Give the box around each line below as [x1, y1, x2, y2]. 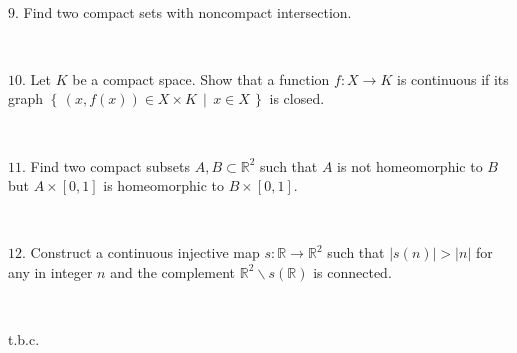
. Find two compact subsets [22, 155, 191, 176]
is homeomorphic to [103, 175, 224, 196]
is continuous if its [396, 68, 509, 89]
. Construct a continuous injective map [22, 242, 260, 263]
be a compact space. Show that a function [72, 68, 330, 89]
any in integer [8, 261, 93, 282]
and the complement [110, 261, 236, 282]
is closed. [269, 88, 325, 109]
